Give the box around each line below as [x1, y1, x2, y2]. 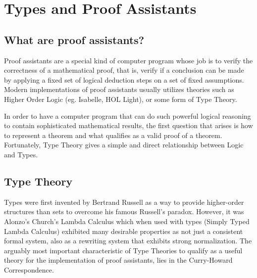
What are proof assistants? [4, 32, 145, 47]
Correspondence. [4, 264, 54, 275]
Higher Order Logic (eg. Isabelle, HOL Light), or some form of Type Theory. [4, 93, 237, 104]
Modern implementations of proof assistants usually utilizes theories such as [4, 84, 234, 94]
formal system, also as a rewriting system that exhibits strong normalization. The [4, 235, 252, 246]
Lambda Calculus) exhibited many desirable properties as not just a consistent [4, 226, 243, 236]
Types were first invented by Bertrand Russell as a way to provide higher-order [4, 196, 244, 207]
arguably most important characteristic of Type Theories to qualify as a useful [4, 245, 243, 255]
